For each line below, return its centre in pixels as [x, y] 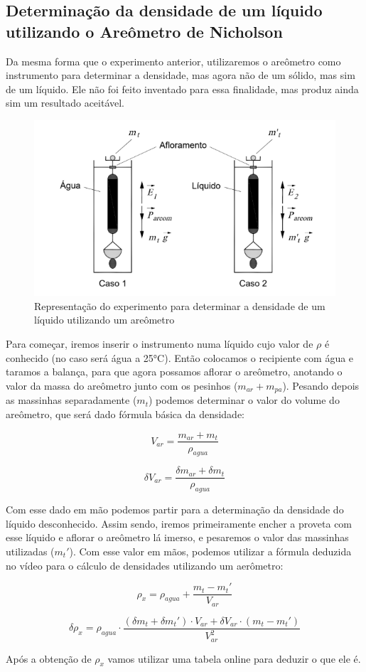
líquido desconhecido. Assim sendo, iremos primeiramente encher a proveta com [179, 523]
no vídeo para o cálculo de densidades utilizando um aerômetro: [145, 565]
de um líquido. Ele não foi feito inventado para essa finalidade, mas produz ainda [182, 89]
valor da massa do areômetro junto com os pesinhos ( [122, 385]
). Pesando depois [321, 385]
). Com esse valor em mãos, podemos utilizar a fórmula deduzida [210, 551]
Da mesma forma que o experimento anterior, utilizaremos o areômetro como [173, 61]
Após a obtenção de [49, 658]
